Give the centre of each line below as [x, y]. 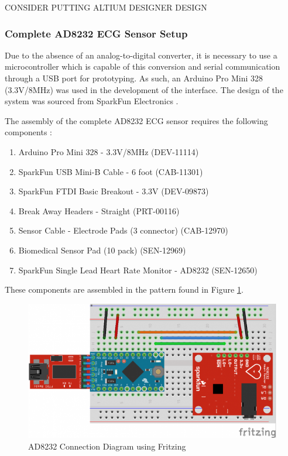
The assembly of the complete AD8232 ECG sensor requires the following [136, 120]
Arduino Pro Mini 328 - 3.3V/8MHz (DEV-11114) [109, 151]
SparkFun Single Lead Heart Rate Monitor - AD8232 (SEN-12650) [138, 270]
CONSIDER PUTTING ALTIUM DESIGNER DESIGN [106, 7]
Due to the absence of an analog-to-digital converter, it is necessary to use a [141, 55]
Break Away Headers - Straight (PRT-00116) [99, 210]
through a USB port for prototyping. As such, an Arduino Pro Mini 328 [134, 78]
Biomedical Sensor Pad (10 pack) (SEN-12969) [102, 250]
